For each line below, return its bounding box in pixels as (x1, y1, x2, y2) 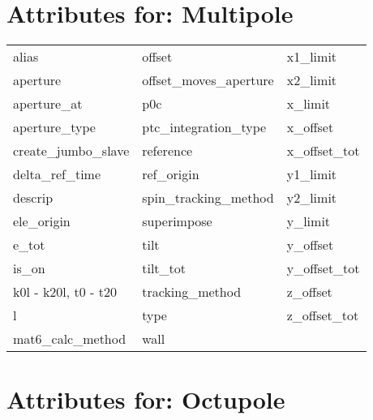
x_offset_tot (286, 141, 360, 161)
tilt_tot (142, 259, 186, 278)
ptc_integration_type (142, 118, 267, 137)
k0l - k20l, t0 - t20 (13, 282, 117, 302)
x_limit (286, 94, 331, 114)
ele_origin (13, 212, 71, 231)
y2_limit (286, 188, 337, 208)
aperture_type (13, 118, 96, 137)
